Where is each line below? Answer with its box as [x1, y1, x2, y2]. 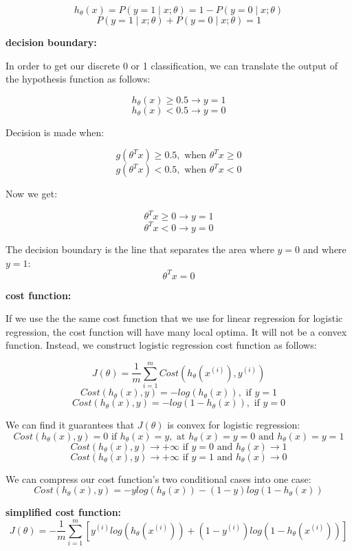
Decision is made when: [5, 125, 104, 139]
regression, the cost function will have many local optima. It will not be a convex [5, 324, 347, 338]
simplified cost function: [5, 505, 122, 519]
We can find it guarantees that [5, 418, 135, 432]
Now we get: [5, 186, 58, 201]
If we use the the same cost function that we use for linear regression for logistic [5, 311, 343, 325]
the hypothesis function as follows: [5, 72, 151, 86]
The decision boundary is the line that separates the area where [5, 241, 274, 256]
